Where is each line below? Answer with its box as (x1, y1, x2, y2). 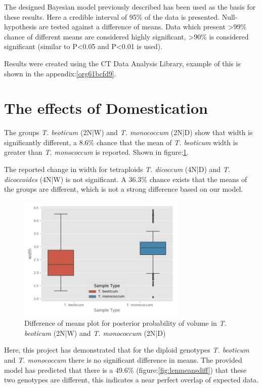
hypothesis (4, 21, 37, 32)
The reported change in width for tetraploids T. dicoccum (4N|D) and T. (4, 164, 231, 175)
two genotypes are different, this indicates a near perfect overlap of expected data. (4, 374, 259, 385)
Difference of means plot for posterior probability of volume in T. (24, 318, 227, 328)
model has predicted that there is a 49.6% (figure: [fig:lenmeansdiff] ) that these (4, 364, 247, 375)
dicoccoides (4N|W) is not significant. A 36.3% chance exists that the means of (4, 174, 247, 184)
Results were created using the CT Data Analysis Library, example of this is (4, 58, 241, 68)
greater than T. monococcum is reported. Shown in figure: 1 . (4, 147, 189, 157)
